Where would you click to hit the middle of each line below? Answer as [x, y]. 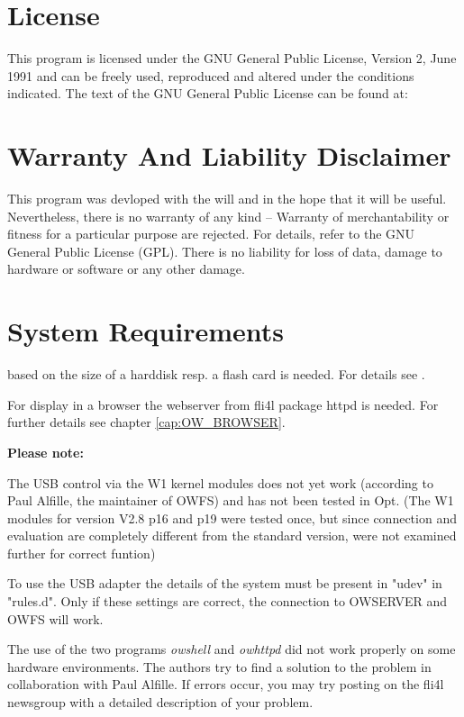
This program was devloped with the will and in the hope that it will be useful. [227, 199]
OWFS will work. [55, 618]
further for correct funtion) [82, 553]
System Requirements [146, 331]
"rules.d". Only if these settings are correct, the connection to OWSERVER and [227, 601]
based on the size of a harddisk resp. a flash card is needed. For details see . [216, 374]
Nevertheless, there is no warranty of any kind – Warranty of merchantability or [228, 216]
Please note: [45, 452]
